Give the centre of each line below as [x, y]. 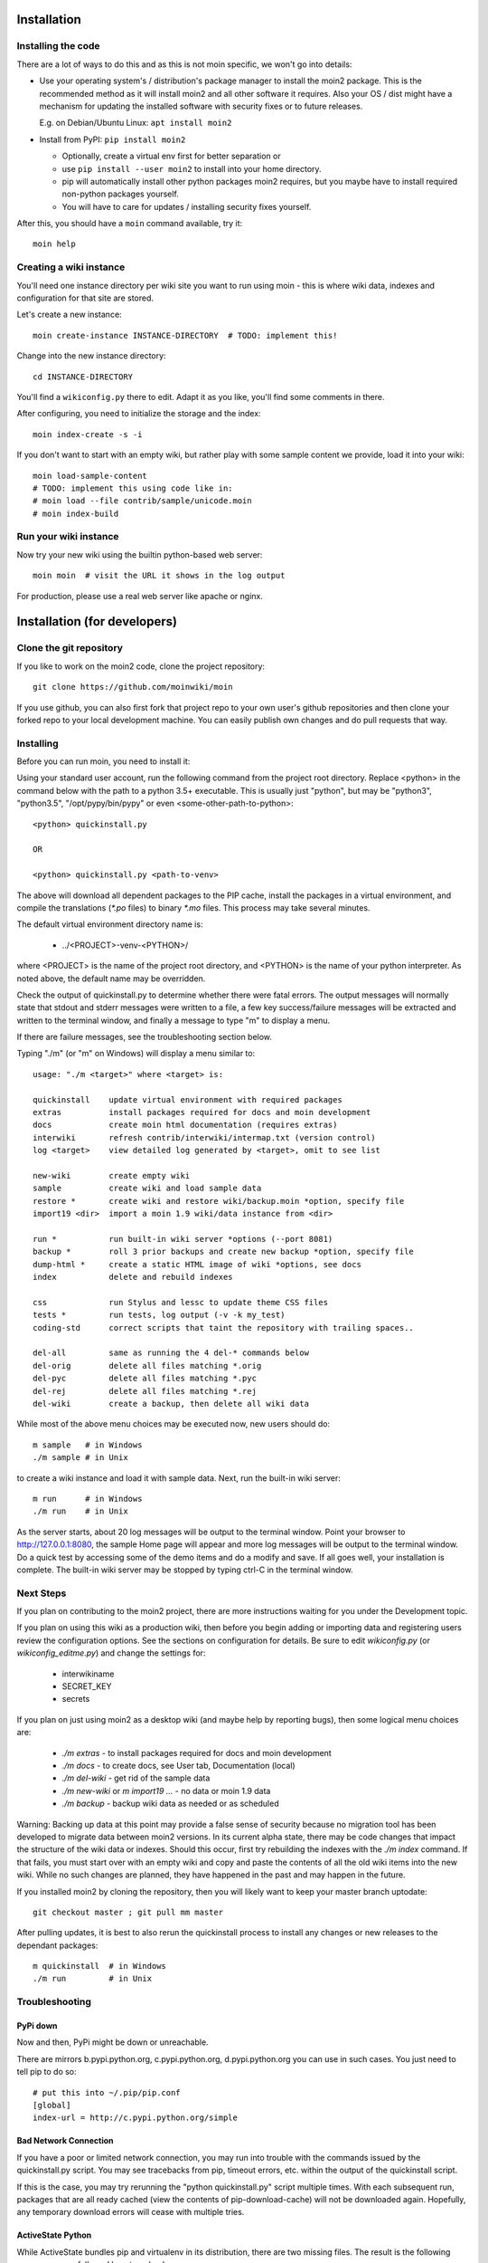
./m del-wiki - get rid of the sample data [136, 1778]
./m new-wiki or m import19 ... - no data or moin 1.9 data [166, 1790]
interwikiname [88, 1674]
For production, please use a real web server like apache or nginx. [140, 596]
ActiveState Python [54, 2235]
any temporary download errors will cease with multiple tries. [131, 2212]
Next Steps [42, 1593]
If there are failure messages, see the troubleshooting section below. [145, 1037]
